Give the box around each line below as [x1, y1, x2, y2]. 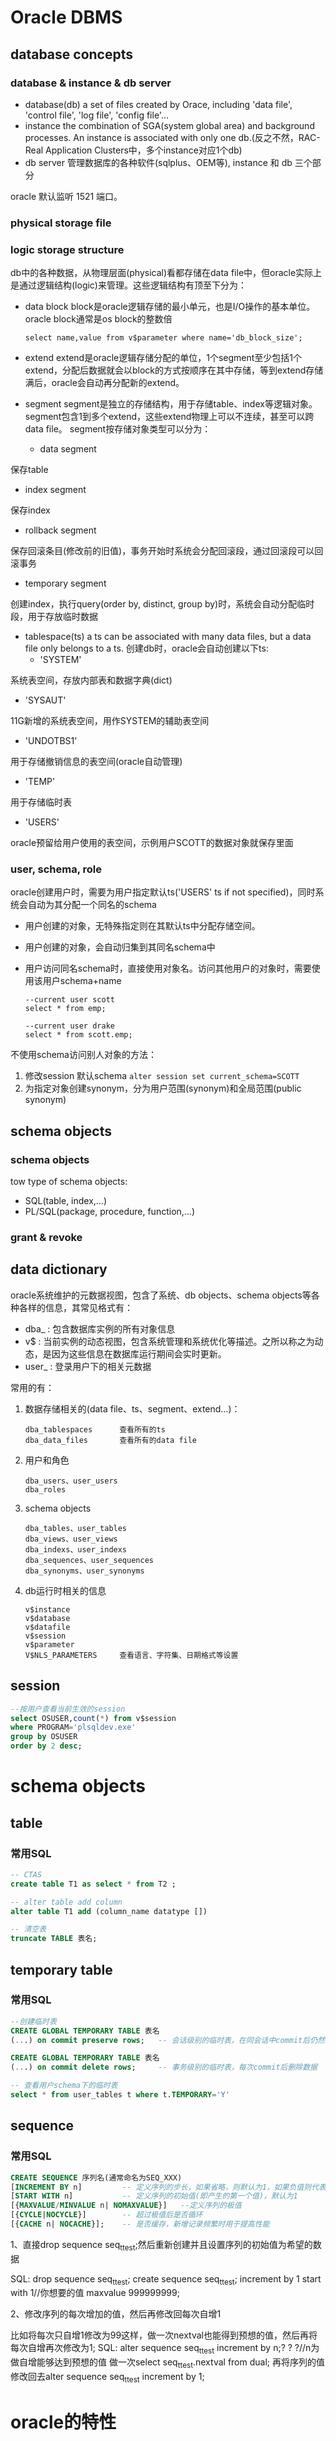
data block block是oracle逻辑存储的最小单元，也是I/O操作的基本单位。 [24, 301, 316, 313]
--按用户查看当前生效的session [10, 1704, 126, 1714]
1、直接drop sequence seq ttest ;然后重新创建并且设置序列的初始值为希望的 [10, 2238, 313, 2253]
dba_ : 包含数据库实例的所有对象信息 [24, 1322, 176, 1335]
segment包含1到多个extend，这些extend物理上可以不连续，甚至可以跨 [24, 411, 315, 423]
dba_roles [24, 1484, 67, 1495]
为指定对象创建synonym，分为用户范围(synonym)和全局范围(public [24, 1082, 302, 1095]
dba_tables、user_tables [24, 1523, 128, 1533]
